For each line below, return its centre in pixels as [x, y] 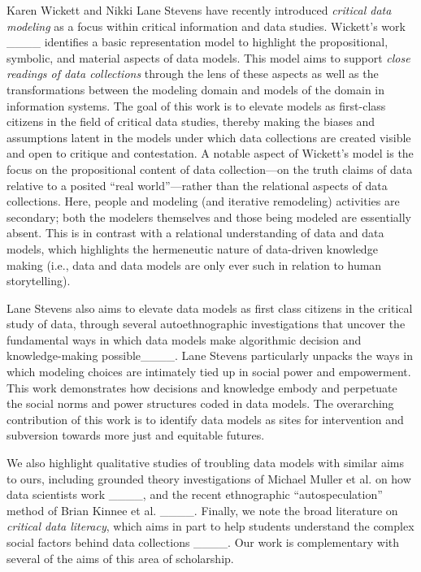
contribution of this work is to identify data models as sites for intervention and [205, 419]
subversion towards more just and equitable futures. [136, 435]
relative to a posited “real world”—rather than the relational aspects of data [197, 185]
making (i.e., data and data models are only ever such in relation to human [194, 264]
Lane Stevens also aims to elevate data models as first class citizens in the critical [210, 308]
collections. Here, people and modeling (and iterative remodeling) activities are [203, 201]
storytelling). [39, 281]
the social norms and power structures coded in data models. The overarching [200, 403]
